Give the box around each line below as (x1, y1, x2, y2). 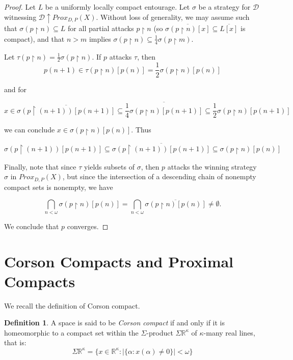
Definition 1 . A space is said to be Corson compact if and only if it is (4, 317, 225, 328)
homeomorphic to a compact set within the (4, 327, 139, 338)
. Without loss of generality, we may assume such (96, 11, 250, 22)
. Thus (131, 124, 151, 135)
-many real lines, (203, 327, 255, 338)
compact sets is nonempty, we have (4, 181, 113, 192)
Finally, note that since (4, 161, 76, 172)
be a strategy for (198, 2, 251, 12)
